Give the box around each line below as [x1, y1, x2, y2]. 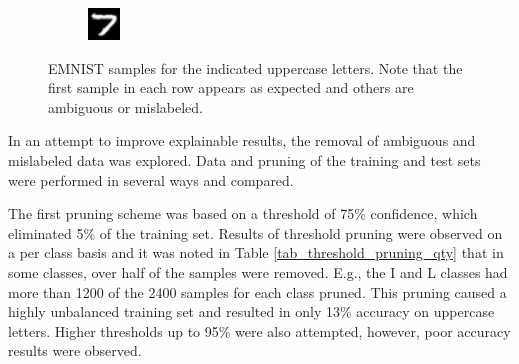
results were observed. [8, 340, 142, 361]
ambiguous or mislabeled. [48, 96, 203, 117]
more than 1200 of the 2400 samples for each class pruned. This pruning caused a [8, 281, 507, 302]
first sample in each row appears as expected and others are [48, 77, 414, 98]
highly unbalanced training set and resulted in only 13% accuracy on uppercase [8, 301, 495, 322]
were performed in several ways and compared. [8, 169, 294, 190]
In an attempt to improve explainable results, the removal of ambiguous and [8, 130, 476, 151]
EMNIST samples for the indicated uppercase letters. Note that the [48, 57, 463, 78]
